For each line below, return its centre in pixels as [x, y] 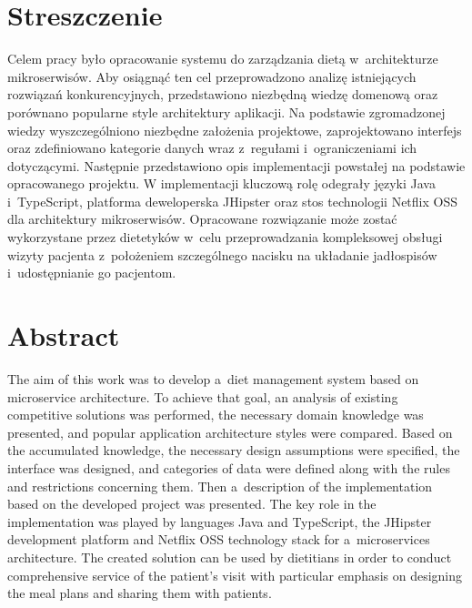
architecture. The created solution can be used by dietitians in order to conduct [230, 557]
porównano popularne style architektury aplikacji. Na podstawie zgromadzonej [226, 111]
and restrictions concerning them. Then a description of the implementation [220, 486]
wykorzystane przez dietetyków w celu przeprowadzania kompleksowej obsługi [225, 237]
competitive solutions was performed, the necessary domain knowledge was [216, 415]
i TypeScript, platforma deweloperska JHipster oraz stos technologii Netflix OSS [232, 201]
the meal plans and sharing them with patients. [140, 593]
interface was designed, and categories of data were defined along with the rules [229, 467]
